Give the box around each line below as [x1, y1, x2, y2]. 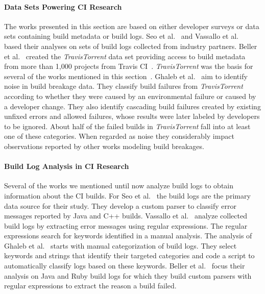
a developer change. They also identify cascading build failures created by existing [4, 101, 261, 111]
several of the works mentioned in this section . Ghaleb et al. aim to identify [4, 70, 248, 81]
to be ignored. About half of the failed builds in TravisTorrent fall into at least [4, 120, 251, 131]
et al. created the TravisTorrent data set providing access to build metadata [4, 51, 246, 61]
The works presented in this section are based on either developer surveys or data [4, 20, 259, 31]
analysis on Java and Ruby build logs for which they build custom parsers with [4, 270, 252, 281]
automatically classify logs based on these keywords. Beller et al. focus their [4, 260, 245, 271]
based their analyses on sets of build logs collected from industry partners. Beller [4, 40, 257, 51]
